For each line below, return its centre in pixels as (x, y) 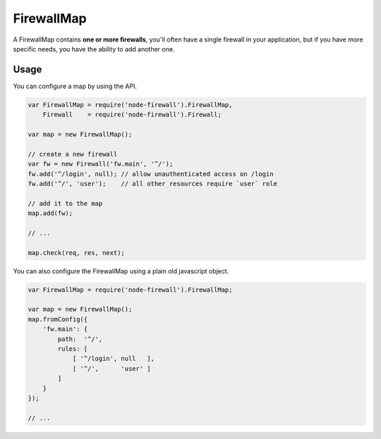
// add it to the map (65, 203)
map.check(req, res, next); (76, 253)
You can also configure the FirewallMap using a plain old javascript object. (121, 271)
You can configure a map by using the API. (75, 86)
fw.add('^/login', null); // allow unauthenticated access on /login (151, 174)
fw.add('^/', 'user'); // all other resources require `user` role (153, 184)
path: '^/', (80, 339)
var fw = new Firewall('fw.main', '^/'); (101, 164)
